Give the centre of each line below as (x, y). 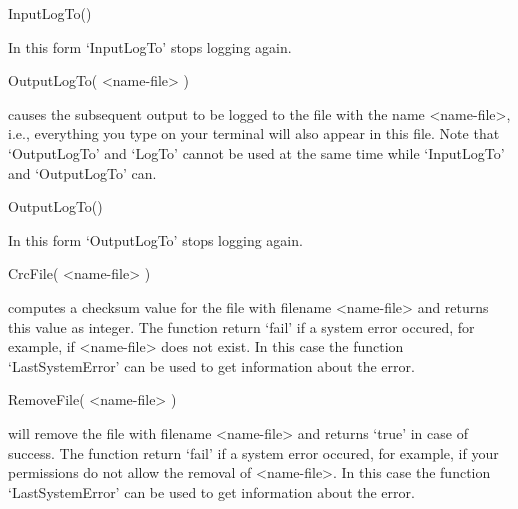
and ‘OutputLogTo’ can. (82, 172)
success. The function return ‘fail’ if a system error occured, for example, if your (253, 452)
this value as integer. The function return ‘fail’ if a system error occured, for (241, 326)
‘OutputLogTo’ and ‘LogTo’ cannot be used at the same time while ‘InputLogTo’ (256, 152)
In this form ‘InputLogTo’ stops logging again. (150, 46)
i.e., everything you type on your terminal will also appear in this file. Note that (254, 133)
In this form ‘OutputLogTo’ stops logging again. (155, 239)
